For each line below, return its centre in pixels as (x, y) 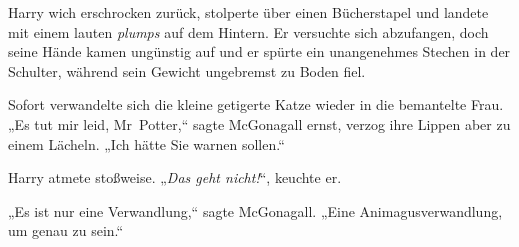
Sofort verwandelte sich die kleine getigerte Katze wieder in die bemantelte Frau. (256, 104)
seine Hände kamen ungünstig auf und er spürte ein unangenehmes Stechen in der (259, 51)
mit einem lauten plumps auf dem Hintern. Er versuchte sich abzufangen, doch (248, 31)
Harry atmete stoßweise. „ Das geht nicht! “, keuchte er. (175, 177)
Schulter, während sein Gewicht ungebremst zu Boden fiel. (187, 70)
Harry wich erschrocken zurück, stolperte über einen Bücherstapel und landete (248, 12)
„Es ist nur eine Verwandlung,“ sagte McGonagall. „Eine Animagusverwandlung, (255, 210)
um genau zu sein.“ (66, 230)
